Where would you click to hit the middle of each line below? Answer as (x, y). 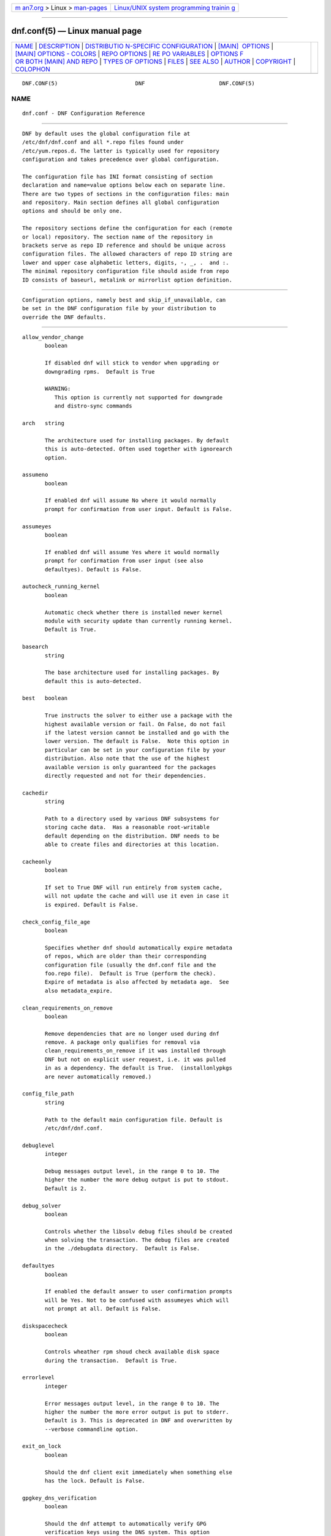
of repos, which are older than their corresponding (126, 956)
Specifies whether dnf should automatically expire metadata (139, 947)
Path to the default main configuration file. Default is (134, 1119)
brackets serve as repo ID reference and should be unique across (124, 245)
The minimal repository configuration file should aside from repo (126, 271)
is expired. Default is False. (92, 904)
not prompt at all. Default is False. (103, 1309)
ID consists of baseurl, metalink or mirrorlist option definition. (127, 280)
